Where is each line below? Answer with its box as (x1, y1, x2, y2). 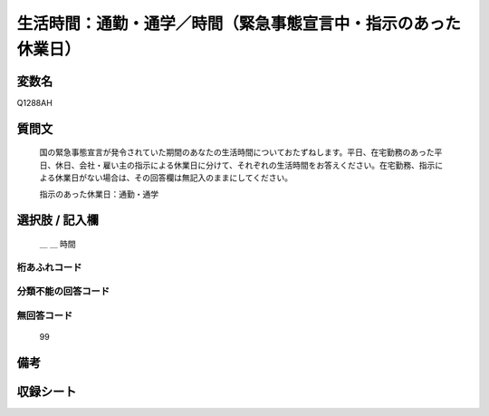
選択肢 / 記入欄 (16, 213, 100, 228)
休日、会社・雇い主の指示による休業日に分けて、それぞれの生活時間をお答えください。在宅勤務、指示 (54, 160, 436, 170)
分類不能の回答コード (16, 285, 110, 298)
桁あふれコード (16, 261, 82, 274)
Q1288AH (16, 97, 53, 108)
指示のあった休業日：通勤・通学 (39, 189, 158, 199)
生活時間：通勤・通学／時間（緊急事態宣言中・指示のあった (16, 14, 462, 34)
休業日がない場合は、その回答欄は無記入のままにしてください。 (54, 172, 293, 183)
